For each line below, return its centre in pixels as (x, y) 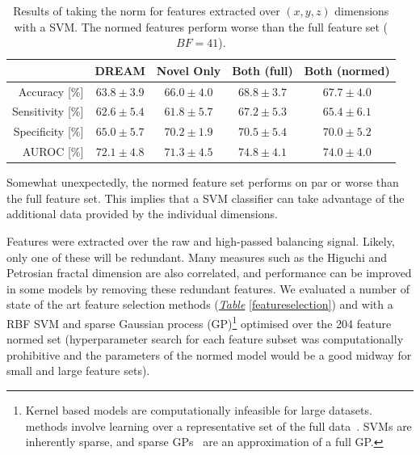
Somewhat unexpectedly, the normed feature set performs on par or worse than (203, 182)
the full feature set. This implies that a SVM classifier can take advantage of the (206, 198)
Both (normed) (347, 70)
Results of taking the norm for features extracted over (147, 11)
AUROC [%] (53, 152)
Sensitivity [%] (48, 111)
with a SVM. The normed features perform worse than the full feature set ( (201, 26)
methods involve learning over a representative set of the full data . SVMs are (218, 426)
